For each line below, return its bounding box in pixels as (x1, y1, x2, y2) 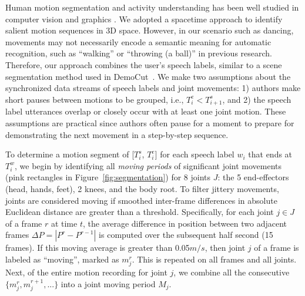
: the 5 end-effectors (217, 171, 289, 183)
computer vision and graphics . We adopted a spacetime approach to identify (5, 12, 283, 25)
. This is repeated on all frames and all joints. (132, 253, 297, 265)
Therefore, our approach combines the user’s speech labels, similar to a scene (5, 58, 282, 70)
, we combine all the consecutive (173, 266, 290, 278)
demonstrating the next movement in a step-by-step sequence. (5, 128, 229, 140)
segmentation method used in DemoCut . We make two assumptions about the (5, 70, 291, 82)
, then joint (205, 241, 246, 254)
